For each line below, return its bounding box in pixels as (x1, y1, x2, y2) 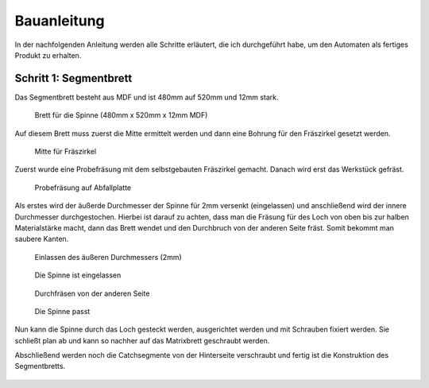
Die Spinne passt (34, 306, 91, 316)
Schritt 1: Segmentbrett (14, 72, 133, 85)
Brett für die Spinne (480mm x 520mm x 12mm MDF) (34, 111, 208, 120)
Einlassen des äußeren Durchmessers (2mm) (34, 252, 182, 262)
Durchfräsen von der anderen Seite (34, 289, 150, 298)
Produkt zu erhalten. (14, 50, 82, 60)
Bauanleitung (14, 12, 105, 29)
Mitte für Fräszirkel (34, 147, 97, 157)
